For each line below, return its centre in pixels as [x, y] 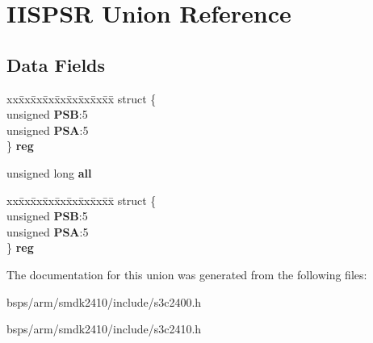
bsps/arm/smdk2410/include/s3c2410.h [104, 329]
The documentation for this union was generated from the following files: [187, 274]
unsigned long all [49, 172]
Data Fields [56, 64]
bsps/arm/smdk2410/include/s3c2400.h [104, 301]
